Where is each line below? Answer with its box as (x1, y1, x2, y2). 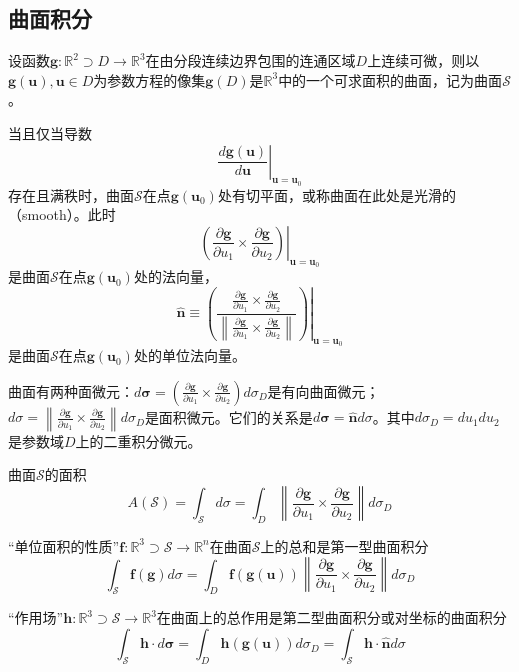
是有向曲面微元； (267, 380, 380, 401)
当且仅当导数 (8, 122, 92, 143)
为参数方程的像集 (93, 69, 206, 90)
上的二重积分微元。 (75, 430, 202, 451)
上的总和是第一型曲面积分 (260, 535, 429, 556)
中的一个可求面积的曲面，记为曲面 (278, 69, 503, 90)
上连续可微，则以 (367, 50, 480, 71)
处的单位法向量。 (133, 345, 246, 366)
